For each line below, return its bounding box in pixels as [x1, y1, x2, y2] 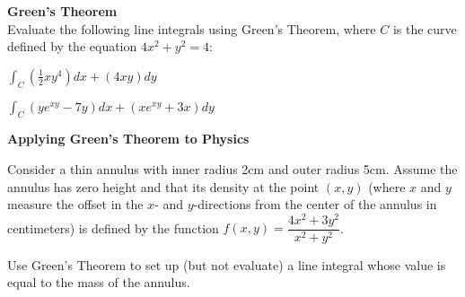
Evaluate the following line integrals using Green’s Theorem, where [7, 19, 376, 38]
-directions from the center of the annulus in [193, 195, 437, 214]
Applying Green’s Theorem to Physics [7, 129, 250, 148]
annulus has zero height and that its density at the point [7, 177, 320, 196]
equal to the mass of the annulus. [7, 273, 190, 292]
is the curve [392, 19, 457, 38]
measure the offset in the [7, 195, 144, 214]
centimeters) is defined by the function [7, 218, 219, 237]
